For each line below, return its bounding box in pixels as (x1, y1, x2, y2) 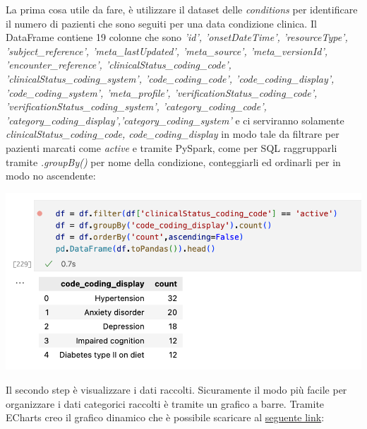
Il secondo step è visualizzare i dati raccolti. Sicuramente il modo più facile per (6, 382, 347, 396)
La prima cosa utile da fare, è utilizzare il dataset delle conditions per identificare (6, 2, 358, 16)
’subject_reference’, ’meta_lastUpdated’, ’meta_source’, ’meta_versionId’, (6, 43, 328, 58)
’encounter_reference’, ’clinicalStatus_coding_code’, (6, 57, 231, 72)
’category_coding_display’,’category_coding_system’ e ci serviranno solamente (6, 112, 344, 127)
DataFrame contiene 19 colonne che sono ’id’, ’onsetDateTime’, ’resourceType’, (6, 30, 348, 45)
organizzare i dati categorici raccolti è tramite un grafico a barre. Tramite (6, 396, 325, 411)
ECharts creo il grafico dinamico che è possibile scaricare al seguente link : (6, 410, 325, 425)
